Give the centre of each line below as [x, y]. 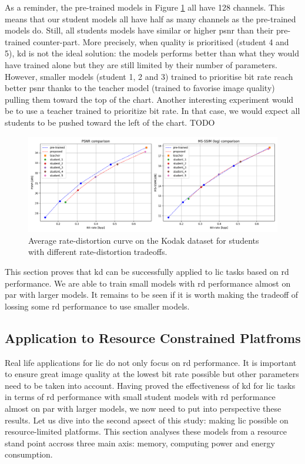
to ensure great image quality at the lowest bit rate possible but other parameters [152, 374]
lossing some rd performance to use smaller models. [97, 306]
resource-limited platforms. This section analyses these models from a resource [146, 431]
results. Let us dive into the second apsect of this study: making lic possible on [147, 420]
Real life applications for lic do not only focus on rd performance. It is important [151, 362]
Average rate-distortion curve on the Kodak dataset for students [144, 240]
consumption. [29, 454]
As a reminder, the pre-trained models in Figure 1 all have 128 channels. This [145, 7]
